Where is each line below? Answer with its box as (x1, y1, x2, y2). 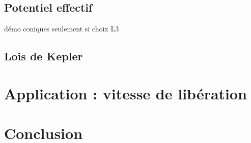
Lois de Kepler (4, 48, 83, 64)
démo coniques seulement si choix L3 (4, 23, 119, 34)
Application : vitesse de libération (4, 83, 247, 103)
